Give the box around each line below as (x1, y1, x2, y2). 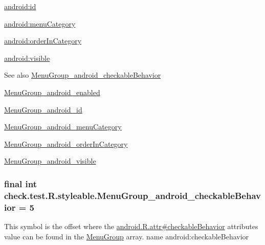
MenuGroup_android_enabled (4, 86, 100, 97)
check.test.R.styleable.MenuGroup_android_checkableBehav (4, 189, 261, 202)
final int (4, 177, 37, 190)
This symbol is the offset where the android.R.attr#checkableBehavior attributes (4, 221, 258, 231)
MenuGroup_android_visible (4, 155, 96, 166)
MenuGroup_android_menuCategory (4, 121, 122, 132)
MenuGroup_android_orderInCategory (4, 138, 128, 149)
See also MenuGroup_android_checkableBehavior (4, 70, 161, 80)
